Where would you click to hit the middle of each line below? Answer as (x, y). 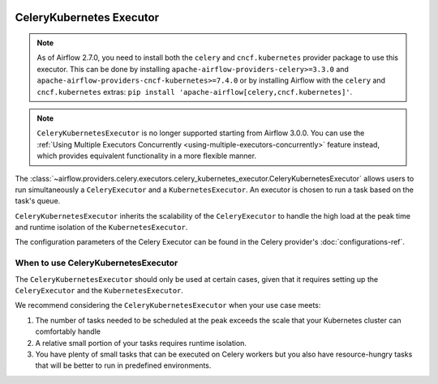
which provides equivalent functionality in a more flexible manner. (147, 156)
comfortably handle (68, 331)
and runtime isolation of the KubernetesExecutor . (101, 228)
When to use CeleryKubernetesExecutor (97, 263)
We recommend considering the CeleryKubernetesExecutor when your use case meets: (168, 305)
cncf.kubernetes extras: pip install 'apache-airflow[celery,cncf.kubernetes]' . (195, 92)
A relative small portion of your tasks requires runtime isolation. (141, 343)
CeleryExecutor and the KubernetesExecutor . (99, 291)
